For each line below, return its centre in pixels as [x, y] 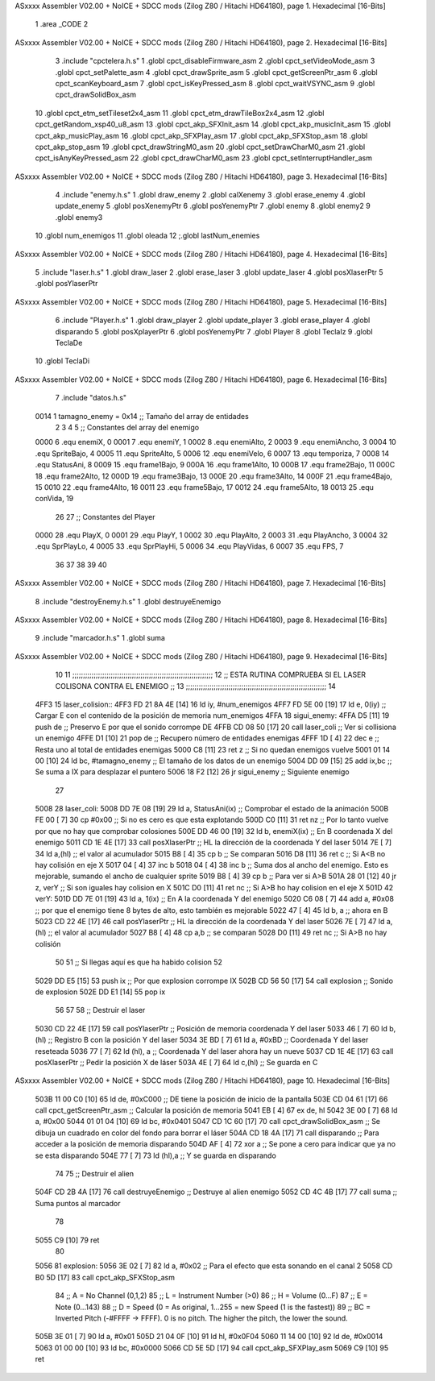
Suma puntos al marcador [78, 1203]
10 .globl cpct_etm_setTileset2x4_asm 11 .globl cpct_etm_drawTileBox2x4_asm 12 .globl [180, 113]
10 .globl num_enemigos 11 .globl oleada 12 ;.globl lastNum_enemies [147, 236]
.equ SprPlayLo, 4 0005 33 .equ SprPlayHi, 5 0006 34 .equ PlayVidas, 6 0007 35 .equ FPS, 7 [189, 546]
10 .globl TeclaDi [62, 361]
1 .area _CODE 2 [62, 24]
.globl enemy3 [79, 217]
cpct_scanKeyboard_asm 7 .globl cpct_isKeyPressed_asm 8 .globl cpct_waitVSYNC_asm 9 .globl [215, 83]
